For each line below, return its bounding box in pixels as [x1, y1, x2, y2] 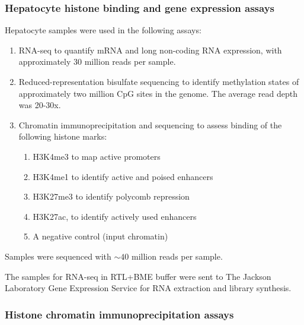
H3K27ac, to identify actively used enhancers [33, 210, 197, 222]
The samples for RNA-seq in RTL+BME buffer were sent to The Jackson [5, 270, 271, 282]
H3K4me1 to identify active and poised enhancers [33, 170, 213, 182]
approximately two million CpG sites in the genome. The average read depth [18, 87, 297, 99]
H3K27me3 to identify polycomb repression [33, 190, 190, 203]
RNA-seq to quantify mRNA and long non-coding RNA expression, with [18, 43, 282, 56]
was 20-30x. [18, 99, 61, 111]
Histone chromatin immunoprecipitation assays [5, 307, 234, 321]
